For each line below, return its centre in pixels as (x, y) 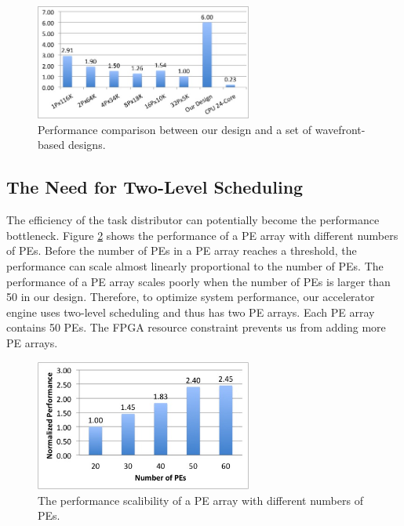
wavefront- (340, 129)
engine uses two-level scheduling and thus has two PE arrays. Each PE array (191, 312)
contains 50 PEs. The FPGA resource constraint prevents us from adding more (196, 327)
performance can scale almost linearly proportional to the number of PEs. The (195, 265)
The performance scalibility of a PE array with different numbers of (200, 500)
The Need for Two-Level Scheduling (155, 187)
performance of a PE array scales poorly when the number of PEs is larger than (198, 281)
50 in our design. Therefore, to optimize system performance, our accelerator (191, 297)
